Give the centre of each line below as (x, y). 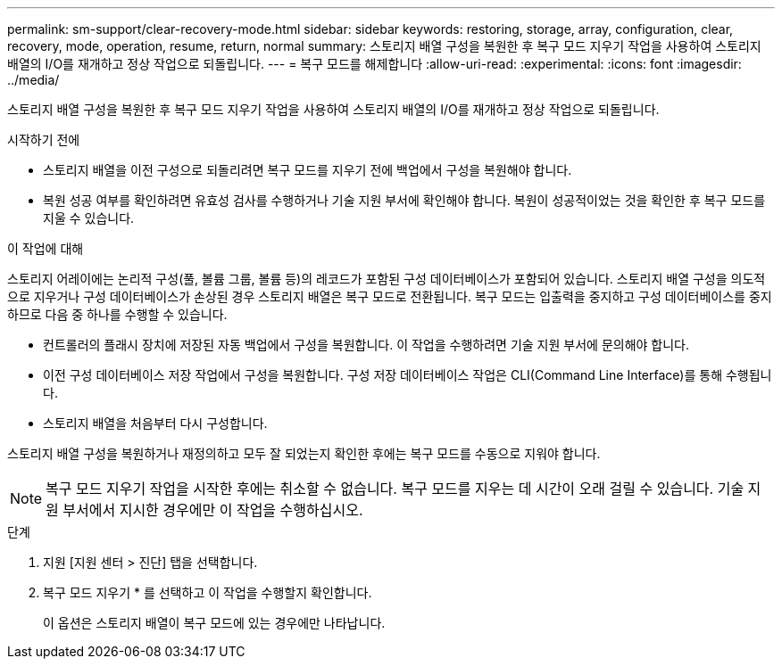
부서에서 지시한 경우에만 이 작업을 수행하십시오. (213, 510)
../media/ (33, 80)
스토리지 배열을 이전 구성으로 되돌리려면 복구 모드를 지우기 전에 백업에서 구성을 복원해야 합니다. (308, 170)
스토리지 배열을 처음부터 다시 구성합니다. (155, 423)
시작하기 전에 (44, 140)
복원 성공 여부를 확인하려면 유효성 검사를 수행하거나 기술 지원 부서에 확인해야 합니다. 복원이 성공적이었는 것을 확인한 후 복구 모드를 (404, 200)
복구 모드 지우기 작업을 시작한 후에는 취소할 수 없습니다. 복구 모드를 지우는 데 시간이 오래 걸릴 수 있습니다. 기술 (395, 489)
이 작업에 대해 (46, 248)
